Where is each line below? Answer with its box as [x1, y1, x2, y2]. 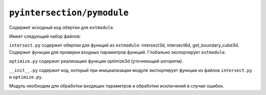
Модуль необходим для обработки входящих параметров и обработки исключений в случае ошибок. [9, 83, 224, 89]
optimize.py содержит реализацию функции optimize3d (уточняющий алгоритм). [9, 58, 183, 64]
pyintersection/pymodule [9, 7, 129, 18]
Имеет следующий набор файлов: [9, 33, 81, 39]
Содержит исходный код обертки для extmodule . [9, 24, 114, 30]
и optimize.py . [9, 74, 43, 80]
